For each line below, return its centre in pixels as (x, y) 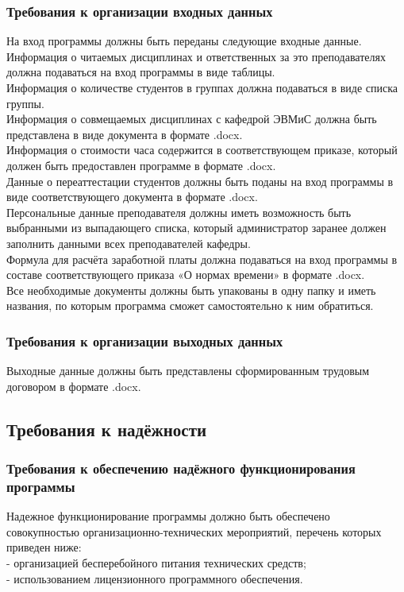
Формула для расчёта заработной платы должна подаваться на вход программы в (202, 259)
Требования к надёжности (107, 429)
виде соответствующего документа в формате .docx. (132, 197)
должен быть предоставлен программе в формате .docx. (141, 165)
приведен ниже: (44, 547)
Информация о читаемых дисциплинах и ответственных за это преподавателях (196, 56)
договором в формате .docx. (74, 386)
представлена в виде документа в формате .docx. (125, 134)
